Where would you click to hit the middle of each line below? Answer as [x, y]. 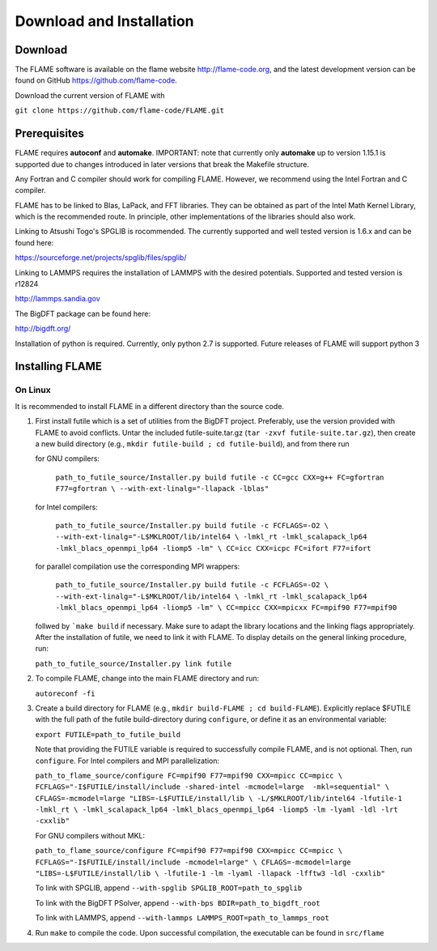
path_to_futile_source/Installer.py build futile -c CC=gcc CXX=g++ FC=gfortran [220, 477]
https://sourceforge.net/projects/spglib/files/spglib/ [101, 258]
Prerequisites [49, 134]
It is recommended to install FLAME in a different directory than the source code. [150, 406]
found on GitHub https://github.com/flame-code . [96, 80]
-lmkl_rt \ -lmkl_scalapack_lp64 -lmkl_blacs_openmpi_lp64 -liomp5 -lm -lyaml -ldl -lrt [216, 810]
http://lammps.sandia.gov [57, 299]
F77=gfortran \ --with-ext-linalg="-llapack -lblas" [162, 489]
